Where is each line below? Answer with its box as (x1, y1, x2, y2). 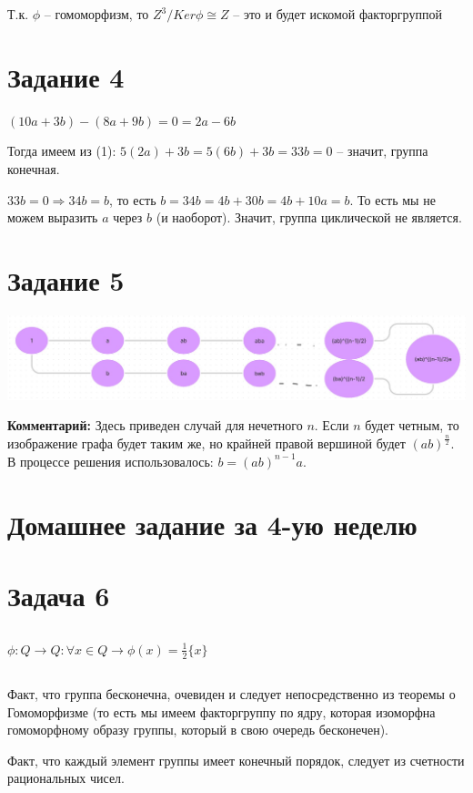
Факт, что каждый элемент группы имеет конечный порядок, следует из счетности (7, 750, 465, 769)
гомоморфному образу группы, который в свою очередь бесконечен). (7, 720, 388, 739)
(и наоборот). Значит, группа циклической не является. (156, 208, 462, 227)
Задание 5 (7, 261, 125, 298)
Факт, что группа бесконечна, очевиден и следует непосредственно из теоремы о (7, 684, 456, 703)
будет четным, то (365, 416, 459, 435)
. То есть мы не (349, 190, 436, 209)
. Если (314, 416, 349, 435)
